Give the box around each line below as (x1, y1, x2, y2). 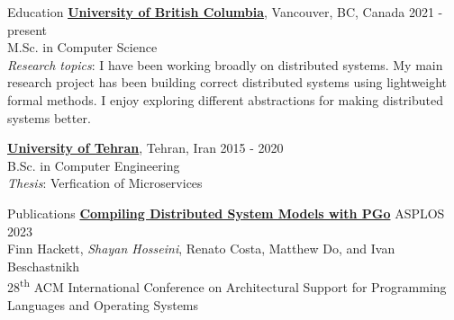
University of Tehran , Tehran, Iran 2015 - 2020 (7, 138, 284, 157)
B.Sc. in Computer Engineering (7, 156, 180, 174)
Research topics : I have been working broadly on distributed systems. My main (7, 55, 443, 74)
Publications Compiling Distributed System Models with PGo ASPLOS (7, 203, 445, 222)
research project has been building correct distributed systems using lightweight (7, 73, 448, 92)
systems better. (7, 108, 91, 127)
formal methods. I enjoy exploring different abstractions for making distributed (7, 90, 443, 109)
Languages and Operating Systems (7, 295, 199, 314)
